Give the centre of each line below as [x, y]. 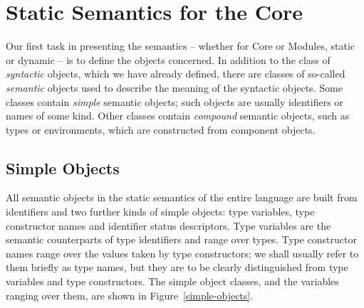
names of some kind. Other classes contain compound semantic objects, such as [178, 116]
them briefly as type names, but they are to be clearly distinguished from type [177, 267]
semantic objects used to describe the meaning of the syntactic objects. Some [174, 87]
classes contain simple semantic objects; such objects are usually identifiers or [175, 101]
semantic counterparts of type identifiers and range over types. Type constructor [181, 239]
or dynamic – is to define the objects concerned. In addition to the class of [168, 59]
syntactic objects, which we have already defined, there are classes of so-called [176, 74]
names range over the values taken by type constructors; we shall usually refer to [182, 253]
